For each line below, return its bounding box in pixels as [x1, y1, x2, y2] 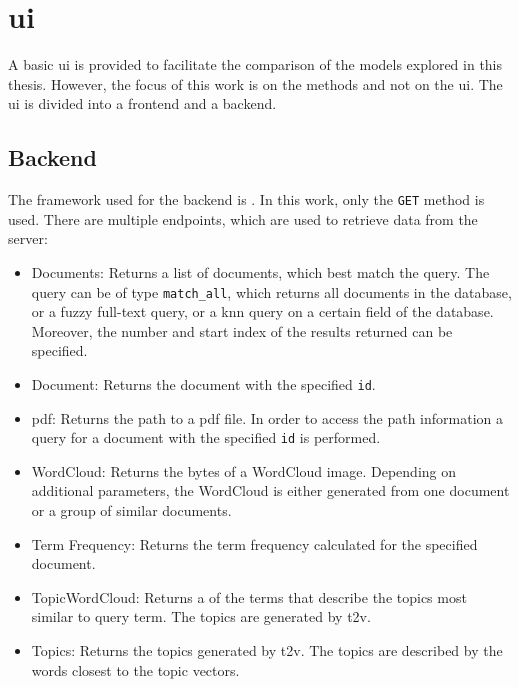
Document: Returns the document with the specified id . [31, 373, 376, 394]
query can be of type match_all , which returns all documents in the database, [31, 281, 512, 302]
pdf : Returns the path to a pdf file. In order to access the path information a [31, 407, 503, 428]
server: [8, 228, 48, 249]
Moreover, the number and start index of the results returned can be [31, 320, 453, 341]
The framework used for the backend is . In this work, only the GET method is [8, 189, 485, 210]
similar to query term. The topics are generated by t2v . [31, 606, 371, 627]
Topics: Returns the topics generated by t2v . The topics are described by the [31, 640, 503, 661]
